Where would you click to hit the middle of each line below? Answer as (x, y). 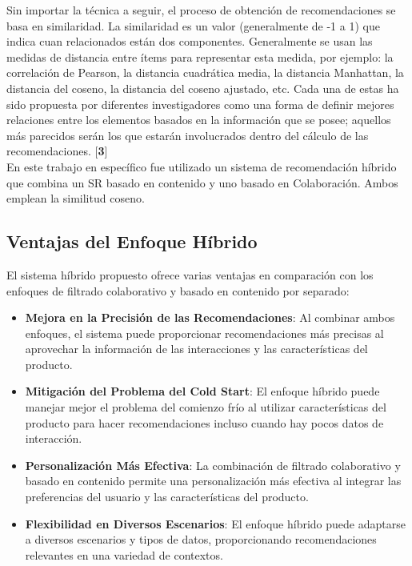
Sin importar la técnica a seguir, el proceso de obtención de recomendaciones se (201, 10)
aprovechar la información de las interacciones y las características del (196, 349)
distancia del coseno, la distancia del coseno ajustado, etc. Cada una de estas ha (203, 88)
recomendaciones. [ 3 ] (57, 151)
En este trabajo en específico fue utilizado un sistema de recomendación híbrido (202, 166)
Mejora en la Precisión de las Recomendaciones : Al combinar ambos (210, 317)
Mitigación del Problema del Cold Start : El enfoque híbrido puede (202, 391)
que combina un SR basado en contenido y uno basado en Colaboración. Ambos (202, 182)
